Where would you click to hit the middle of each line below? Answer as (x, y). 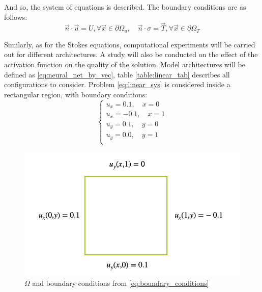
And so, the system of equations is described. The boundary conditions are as (125, 7)
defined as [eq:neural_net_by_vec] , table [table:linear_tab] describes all (117, 74)
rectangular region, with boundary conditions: (76, 94)
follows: (16, 17)
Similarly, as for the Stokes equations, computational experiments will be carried (130, 44)
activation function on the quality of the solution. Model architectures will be (125, 64)
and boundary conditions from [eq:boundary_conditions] (121, 283)
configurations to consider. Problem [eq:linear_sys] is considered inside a (117, 84)
